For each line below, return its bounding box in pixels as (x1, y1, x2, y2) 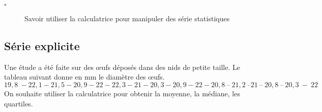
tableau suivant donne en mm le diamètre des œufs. (4, 71, 165, 82)
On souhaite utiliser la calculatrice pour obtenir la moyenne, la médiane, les (4, 88, 240, 98)
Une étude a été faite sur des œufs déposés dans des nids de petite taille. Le (4, 61, 240, 72)
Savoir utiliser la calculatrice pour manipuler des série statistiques (24, 13, 230, 23)
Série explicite (4, 38, 80, 53)
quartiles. (4, 98, 33, 108)
